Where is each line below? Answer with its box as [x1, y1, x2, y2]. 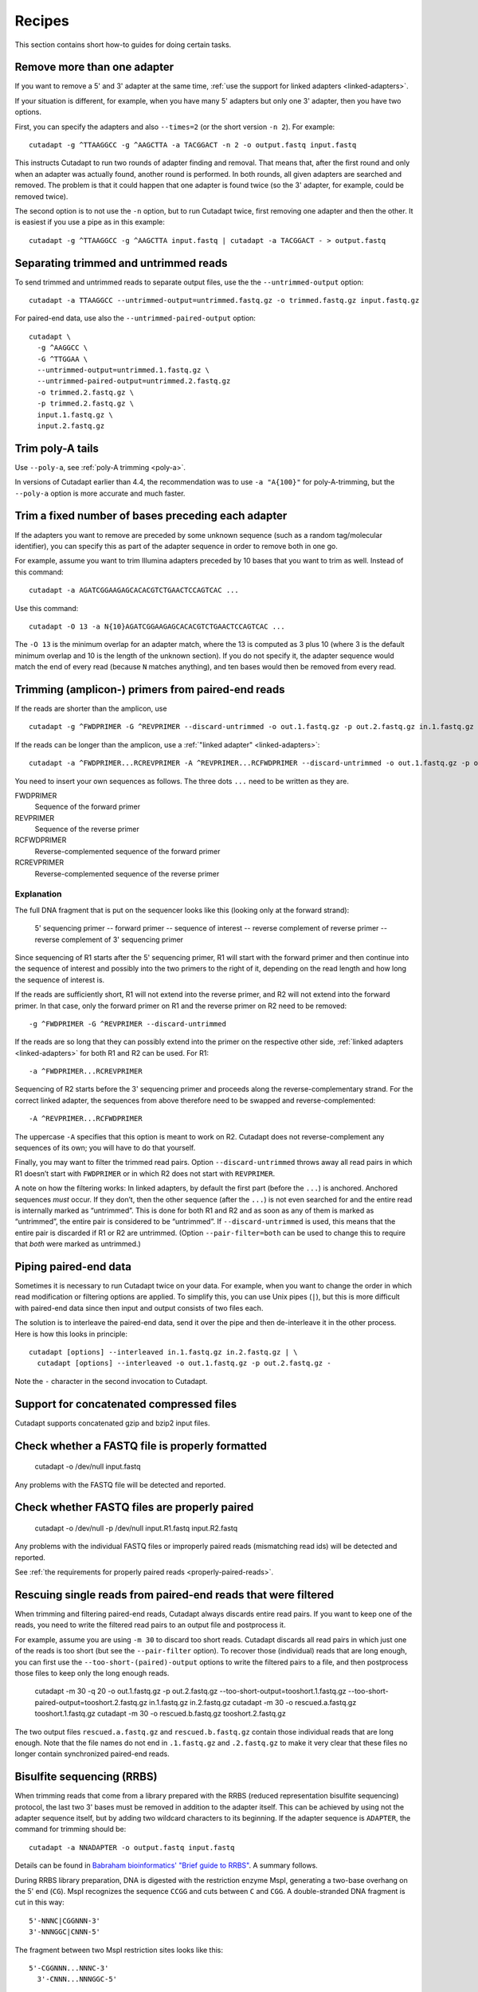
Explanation [14, 888, 62, 900]
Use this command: [14, 603, 79, 613]
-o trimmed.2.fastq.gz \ [37, 387, 135, 397]
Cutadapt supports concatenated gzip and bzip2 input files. [14, 1418, 210, 1428]
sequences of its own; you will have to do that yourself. [14, 1143, 196, 1153]
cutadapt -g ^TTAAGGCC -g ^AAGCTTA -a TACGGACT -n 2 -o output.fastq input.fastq [29, 140, 357, 150]
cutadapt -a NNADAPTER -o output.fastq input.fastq [29, 1843, 235, 1852]
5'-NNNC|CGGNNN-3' [29, 1916, 101, 1925]
